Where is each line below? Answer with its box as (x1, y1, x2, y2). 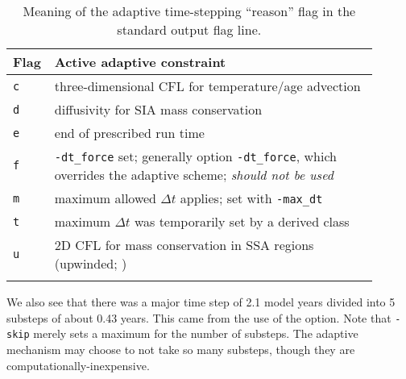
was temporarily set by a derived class (134, 212, 350, 231)
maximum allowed (54, 189, 157, 207)
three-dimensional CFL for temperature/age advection (54, 77, 361, 95)
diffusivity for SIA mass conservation (54, 100, 263, 119)
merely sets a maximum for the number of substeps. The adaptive (33, 325, 358, 342)
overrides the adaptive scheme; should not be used (54, 165, 333, 184)
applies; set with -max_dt (180, 189, 323, 207)
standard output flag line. (117, 20, 262, 39)
